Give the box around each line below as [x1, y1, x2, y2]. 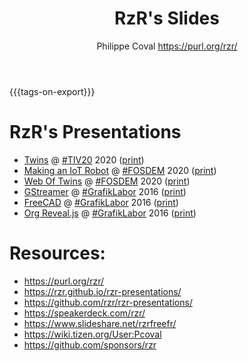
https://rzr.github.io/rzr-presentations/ [23, 285, 182, 297]
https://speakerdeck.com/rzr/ [23, 307, 146, 319]
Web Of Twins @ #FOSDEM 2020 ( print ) [23, 175, 191, 187]
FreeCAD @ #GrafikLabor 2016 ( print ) [23, 196, 179, 208]
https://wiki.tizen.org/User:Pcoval [23, 328, 162, 340]
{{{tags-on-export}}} [9, 85, 96, 97]
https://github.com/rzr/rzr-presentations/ [23, 296, 193, 308]
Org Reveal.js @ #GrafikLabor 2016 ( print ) [23, 207, 197, 219]
